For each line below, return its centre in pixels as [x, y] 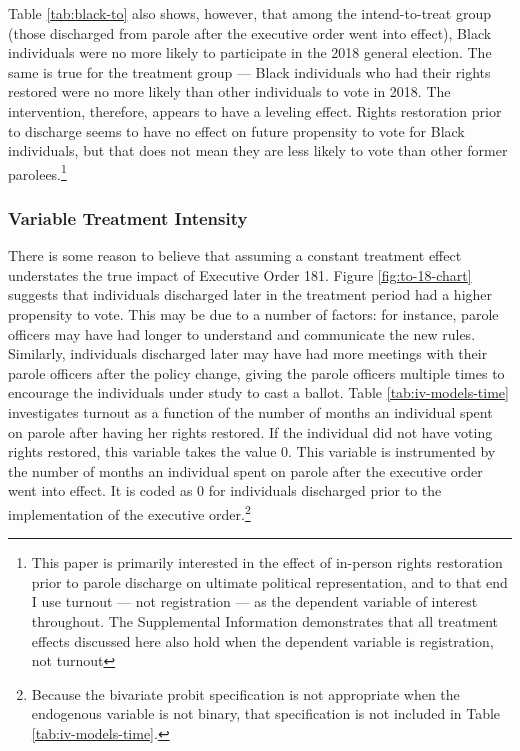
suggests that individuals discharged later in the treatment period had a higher [250, 294]
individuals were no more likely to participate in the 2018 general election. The [250, 52]
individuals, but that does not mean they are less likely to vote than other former [258, 150]
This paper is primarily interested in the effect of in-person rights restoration [267, 562]
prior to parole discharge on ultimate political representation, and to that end [269, 581]
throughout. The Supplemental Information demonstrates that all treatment [265, 620]
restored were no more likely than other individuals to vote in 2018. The [229, 91]
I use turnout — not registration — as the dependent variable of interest [254, 601]
